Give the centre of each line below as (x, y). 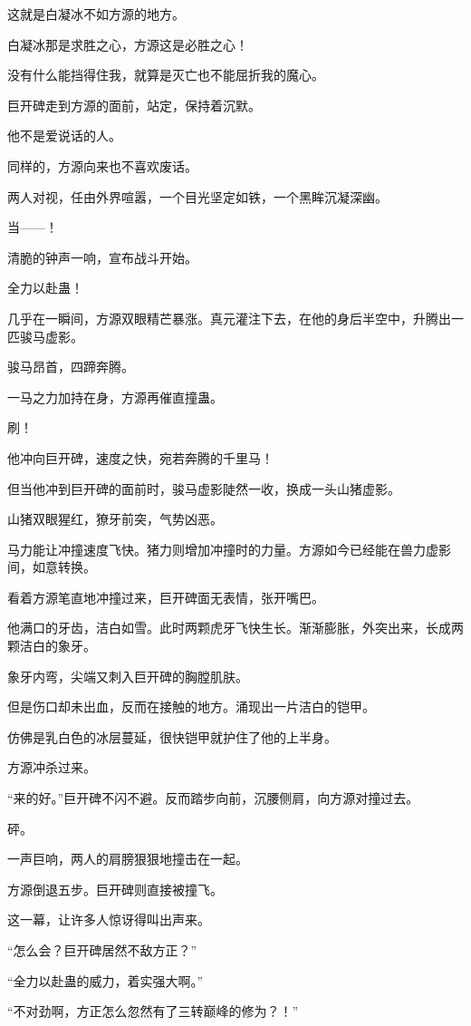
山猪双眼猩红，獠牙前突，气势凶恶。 (115, 519)
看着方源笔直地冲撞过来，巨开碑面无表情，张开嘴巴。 (166, 597)
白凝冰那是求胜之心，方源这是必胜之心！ (128, 44)
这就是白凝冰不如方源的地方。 (96, 14)
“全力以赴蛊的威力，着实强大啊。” (106, 980)
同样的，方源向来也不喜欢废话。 (102, 165)
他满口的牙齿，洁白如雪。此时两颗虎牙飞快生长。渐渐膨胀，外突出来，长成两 (235, 628)
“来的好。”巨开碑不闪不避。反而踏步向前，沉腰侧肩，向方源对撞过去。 (213, 798)
